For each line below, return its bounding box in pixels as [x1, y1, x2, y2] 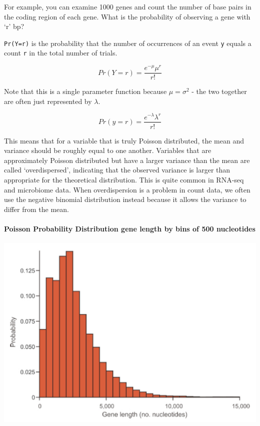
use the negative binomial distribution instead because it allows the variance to [4, 194, 246, 204]
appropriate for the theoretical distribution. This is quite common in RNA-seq [4, 174, 244, 184]
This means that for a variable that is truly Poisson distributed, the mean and [4, 135, 244, 145]
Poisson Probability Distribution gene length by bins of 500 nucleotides [4, 223, 255, 233]
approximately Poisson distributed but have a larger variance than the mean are [4, 154, 250, 165]
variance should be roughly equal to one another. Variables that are [4, 145, 211, 155]
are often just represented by [4, 95, 92, 106]
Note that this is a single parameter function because [4, 86, 167, 96]
